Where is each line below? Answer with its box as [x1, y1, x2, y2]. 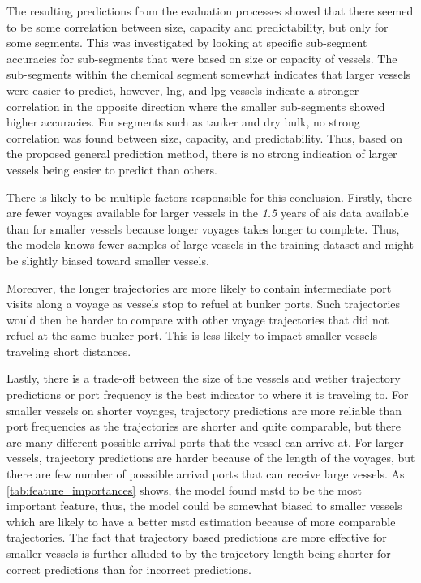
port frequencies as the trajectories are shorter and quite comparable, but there [6, 418, 401, 435]
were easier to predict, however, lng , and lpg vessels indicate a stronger [6, 81, 359, 98]
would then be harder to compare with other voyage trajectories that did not [6, 311, 389, 328]
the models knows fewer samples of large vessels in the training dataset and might [6, 236, 414, 253]
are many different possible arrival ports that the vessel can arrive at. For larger [6, 433, 404, 450]
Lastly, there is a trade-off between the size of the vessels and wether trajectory [6, 370, 401, 387]
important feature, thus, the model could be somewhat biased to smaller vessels [6, 497, 402, 514]
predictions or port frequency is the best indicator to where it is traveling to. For [6, 386, 409, 403]
